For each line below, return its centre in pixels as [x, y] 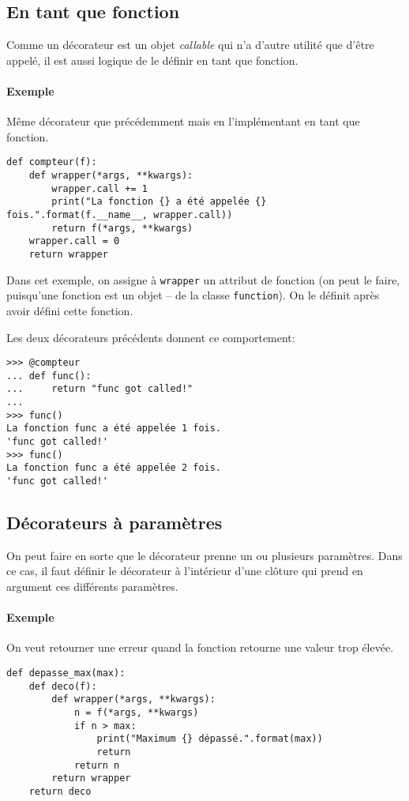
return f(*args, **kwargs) [122, 228]
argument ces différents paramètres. [92, 587]
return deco [60, 791]
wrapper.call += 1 [99, 188]
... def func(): [49, 376]
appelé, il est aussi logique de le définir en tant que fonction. [152, 60]
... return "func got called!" [100, 389]
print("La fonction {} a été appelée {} [159, 202]
